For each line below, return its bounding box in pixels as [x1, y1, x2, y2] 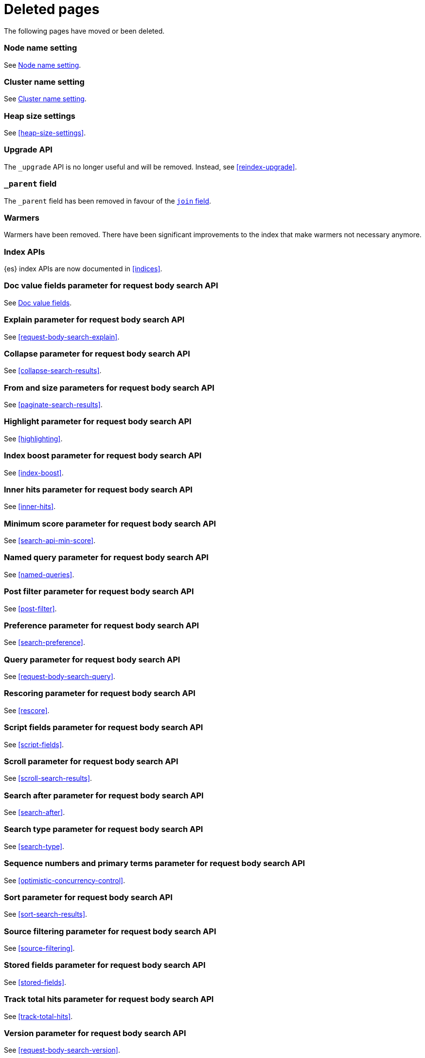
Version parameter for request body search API [4, 1028, 186, 1038]
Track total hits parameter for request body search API [4, 994, 214, 1004]
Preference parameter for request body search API [4, 620, 199, 630]
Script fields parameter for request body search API [4, 722, 203, 733]
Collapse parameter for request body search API [4, 348, 190, 359]
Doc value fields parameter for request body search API [4, 281, 218, 291]
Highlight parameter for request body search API [4, 416, 192, 427]
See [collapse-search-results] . [4, 366, 102, 375]
